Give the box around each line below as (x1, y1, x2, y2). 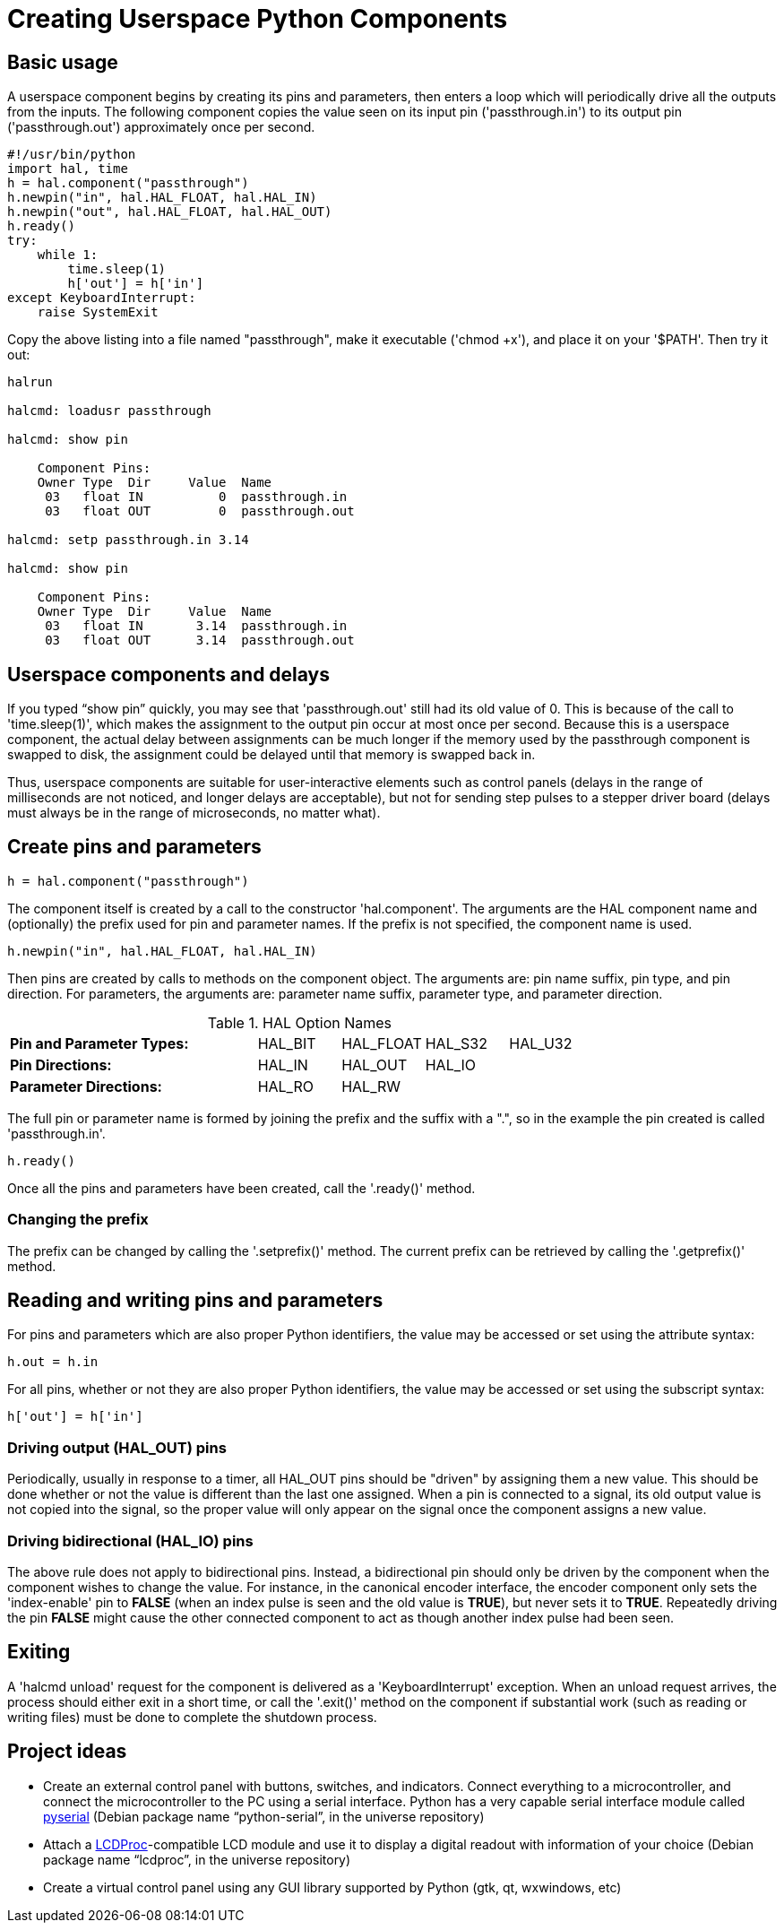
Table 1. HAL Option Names (207, 1013, 392, 1032)
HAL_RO (257, 1077, 314, 1095)
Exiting (7, 1640, 71, 1664)
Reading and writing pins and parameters (7, 1289, 383, 1312)
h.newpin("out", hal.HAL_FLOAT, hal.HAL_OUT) (7, 204, 332, 220)
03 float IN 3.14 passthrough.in (45, 619, 348, 634)
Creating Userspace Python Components (7, 4, 508, 34)
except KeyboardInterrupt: (7, 290, 196, 306)
